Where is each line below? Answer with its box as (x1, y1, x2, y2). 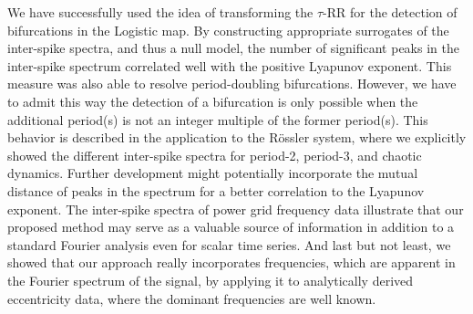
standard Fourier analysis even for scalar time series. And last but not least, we (7, 235, 451, 254)
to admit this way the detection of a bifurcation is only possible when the (7, 91, 418, 110)
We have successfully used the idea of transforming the (7, 3, 314, 21)
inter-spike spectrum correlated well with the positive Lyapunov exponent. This (7, 56, 452, 75)
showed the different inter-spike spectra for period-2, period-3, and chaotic (7, 145, 422, 164)
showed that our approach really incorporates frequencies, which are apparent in (7, 253, 456, 272)
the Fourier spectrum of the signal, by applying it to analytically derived (7, 270, 414, 289)
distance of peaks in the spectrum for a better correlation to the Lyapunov (7, 181, 425, 200)
